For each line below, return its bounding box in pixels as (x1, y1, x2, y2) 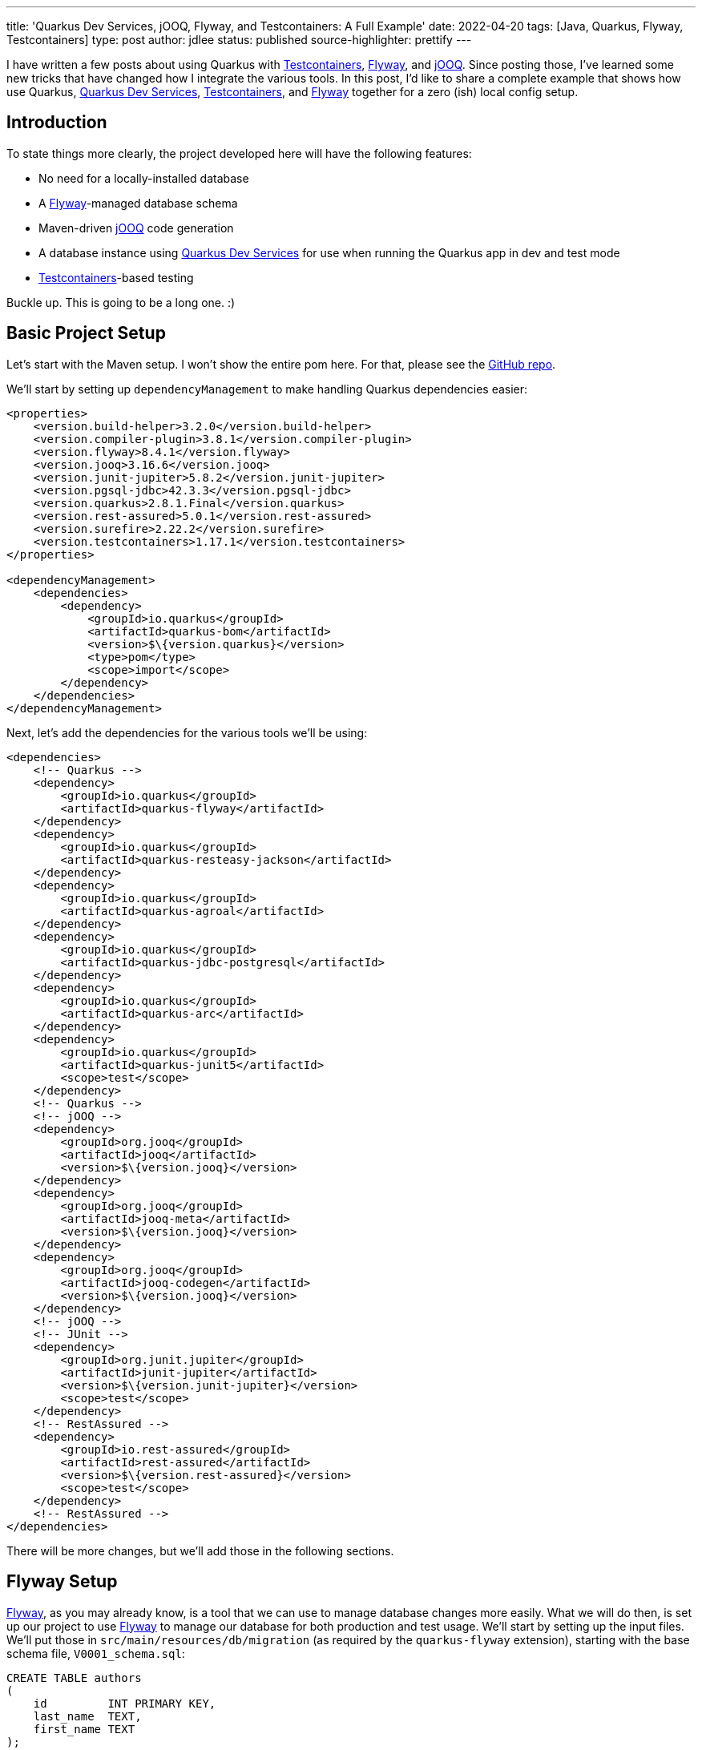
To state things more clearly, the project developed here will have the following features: (6, 146, 472, 160)
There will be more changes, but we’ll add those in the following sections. (6, 1543, 394, 1558)
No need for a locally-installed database (38, 171, 249, 185)
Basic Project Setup (6, 323, 166, 344)
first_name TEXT (33, 1722, 135, 1736)
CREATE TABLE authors (6, 1671, 142, 1684)
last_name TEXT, (33, 1709, 142, 1723)
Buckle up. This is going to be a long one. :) (6, 295, 236, 309)
